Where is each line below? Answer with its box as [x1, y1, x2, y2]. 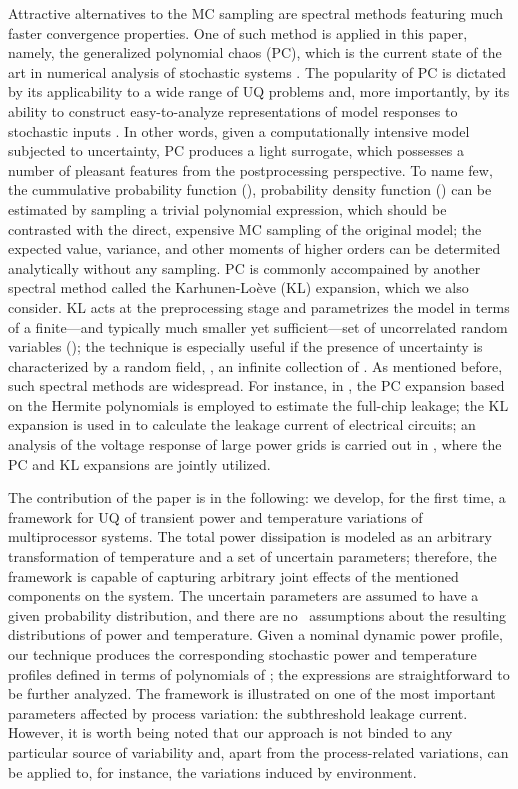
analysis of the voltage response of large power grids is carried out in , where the [8, 434, 502, 455]
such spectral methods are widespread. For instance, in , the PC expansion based [8, 375, 505, 396]
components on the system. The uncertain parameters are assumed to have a [8, 585, 479, 606]
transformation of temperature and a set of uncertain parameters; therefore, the [8, 546, 497, 567]
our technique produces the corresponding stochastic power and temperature [8, 644, 477, 664]
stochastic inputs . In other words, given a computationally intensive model [8, 120, 470, 141]
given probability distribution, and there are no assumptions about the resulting [8, 604, 507, 625]
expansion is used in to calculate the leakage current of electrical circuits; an [8, 414, 476, 435]
